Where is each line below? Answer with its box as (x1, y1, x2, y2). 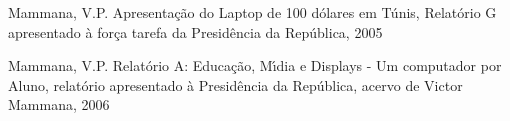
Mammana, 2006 (8, 94, 110, 115)
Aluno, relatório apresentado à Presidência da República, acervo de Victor (8, 74, 463, 95)
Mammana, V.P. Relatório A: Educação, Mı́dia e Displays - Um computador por (8, 55, 502, 76)
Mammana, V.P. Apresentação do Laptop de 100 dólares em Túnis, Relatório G (8, 2, 497, 22)
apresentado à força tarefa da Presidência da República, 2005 (8, 21, 383, 42)
